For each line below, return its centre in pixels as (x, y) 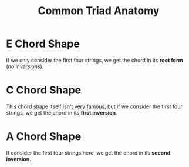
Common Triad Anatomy (99, 11)
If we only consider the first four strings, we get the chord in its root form (95, 60)
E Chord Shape (43, 44)
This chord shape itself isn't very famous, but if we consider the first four (95, 106)
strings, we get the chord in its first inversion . (62, 112)
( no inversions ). (25, 66)
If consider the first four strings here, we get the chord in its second (88, 153)
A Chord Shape (44, 137)
